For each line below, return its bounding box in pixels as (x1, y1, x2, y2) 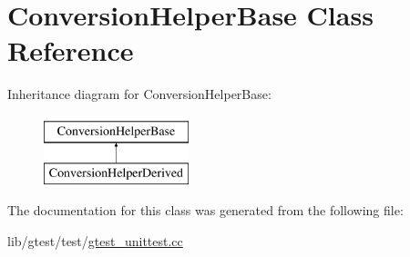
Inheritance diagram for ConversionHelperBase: (7, 84, 272, 104)
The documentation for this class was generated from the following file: (7, 201, 404, 220)
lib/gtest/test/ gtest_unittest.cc (7, 231, 183, 250)
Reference (7, 32, 134, 69)
